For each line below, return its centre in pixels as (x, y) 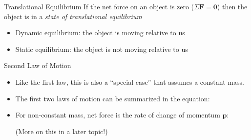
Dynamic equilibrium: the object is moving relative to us (100, 33)
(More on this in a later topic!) (62, 131)
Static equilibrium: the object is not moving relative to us (102, 49)
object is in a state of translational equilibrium (73, 16)
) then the (232, 6)
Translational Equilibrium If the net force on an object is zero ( (99, 6)
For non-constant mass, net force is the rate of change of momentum (118, 115)
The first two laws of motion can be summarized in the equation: (113, 98)
